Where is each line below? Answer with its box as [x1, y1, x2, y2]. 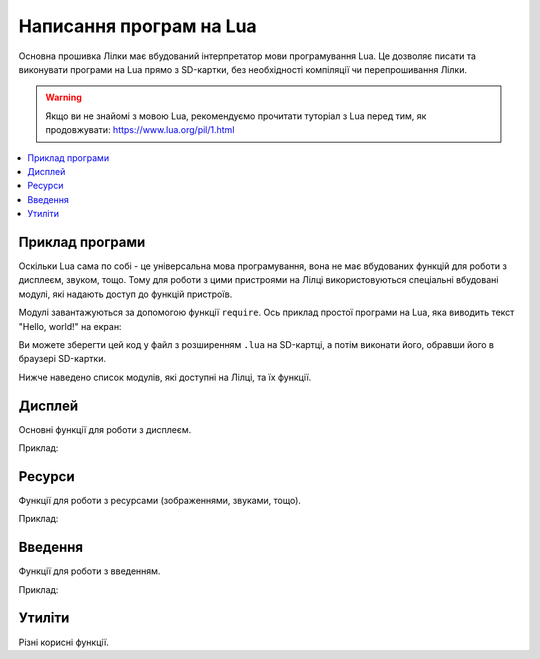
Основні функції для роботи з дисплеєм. [18, 423, 192, 435]
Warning [45, 91, 82, 104]
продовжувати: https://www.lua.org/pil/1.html [45, 124, 235, 136]
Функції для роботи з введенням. [18, 565, 161, 577]
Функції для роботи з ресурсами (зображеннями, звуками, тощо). [18, 494, 302, 506]
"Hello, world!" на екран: [18, 320, 122, 332]
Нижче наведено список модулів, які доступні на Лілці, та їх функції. [18, 371, 312, 383]
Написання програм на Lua [18, 15, 257, 37]
